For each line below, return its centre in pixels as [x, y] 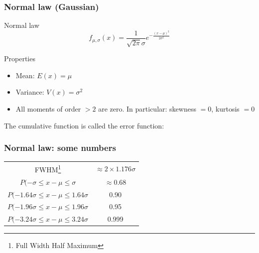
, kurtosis [225, 109]
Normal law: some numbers [60, 148]
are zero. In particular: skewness [147, 109]
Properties [20, 59]
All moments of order [48, 109]
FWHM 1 [48, 169]
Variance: [30, 92]
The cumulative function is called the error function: [84, 125]
